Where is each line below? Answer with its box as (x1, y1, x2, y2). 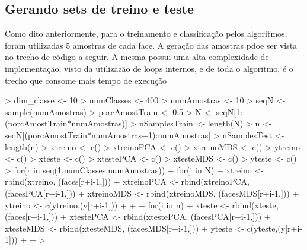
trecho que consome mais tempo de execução (5, 74, 167, 86)
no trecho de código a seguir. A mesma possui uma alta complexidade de (5, 50, 269, 63)
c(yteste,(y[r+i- (247, 221, 302, 234)
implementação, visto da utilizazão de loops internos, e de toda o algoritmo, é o (5, 62, 293, 74)
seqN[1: (216, 105, 243, 118)
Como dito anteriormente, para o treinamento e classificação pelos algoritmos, (5, 27, 287, 40)
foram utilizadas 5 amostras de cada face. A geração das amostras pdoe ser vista (5, 39, 298, 51)
